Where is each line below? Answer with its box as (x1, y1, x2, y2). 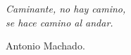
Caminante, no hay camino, (6, 1, 126, 15)
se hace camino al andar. (6, 15, 113, 29)
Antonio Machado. (6, 38, 85, 53)
